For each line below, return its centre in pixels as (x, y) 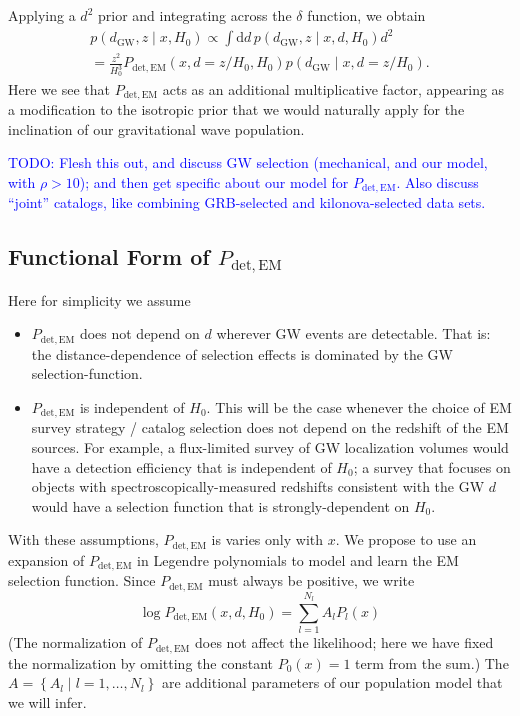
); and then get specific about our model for (214, 181)
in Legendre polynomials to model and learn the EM (298, 559)
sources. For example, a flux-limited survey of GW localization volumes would (270, 447)
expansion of (46, 559)
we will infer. (47, 701)
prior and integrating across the (194, 15)
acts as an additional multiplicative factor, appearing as (333, 88)
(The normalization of (75, 642)
